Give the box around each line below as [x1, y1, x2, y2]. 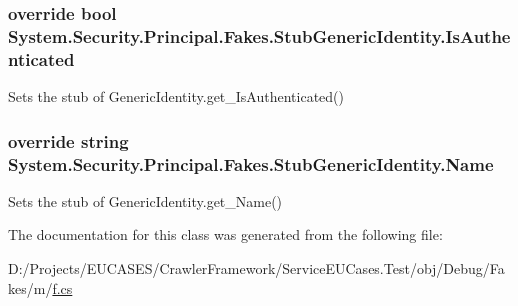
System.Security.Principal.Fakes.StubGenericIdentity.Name [8, 151, 494, 176]
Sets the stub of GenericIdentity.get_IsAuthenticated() [8, 86, 344, 107]
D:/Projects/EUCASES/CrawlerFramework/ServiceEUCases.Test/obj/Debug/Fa [8, 257, 505, 278]
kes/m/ [8, 277, 53, 298]
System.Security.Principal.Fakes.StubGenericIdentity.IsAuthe [8, 23, 511, 48]
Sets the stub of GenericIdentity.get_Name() [8, 190, 283, 211]
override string [8, 128, 129, 153]
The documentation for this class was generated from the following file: [8, 224, 443, 245]
